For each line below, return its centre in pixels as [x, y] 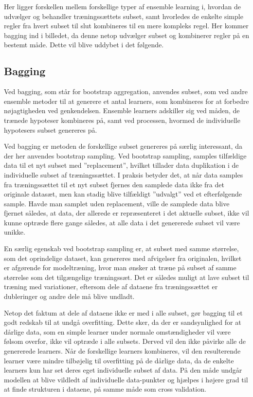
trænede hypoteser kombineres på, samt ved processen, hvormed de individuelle [122, 120]
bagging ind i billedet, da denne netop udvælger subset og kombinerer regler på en [126, 35]
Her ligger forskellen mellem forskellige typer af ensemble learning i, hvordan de [122, 6]
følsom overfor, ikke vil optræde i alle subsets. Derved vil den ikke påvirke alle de [125, 341]
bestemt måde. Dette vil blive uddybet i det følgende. [84, 45]
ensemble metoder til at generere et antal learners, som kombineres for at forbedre [126, 101]
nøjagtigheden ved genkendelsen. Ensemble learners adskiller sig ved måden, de [122, 110]
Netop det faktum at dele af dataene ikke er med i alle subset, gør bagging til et [123, 312]
